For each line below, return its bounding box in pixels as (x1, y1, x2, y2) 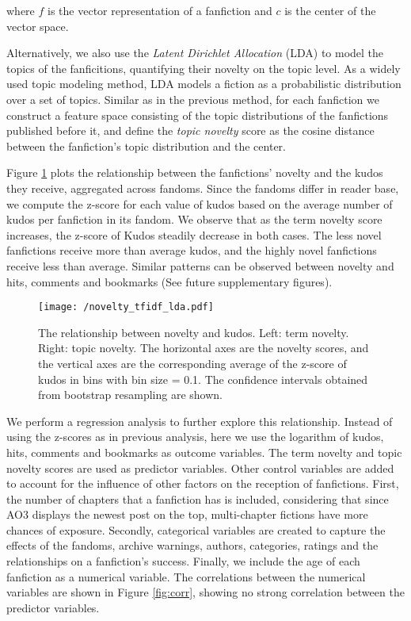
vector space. (6, 17, 69, 34)
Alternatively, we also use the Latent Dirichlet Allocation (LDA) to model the (6, 44, 384, 61)
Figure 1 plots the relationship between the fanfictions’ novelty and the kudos (6, 164, 383, 181)
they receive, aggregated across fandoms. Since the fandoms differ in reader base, (6, 179, 399, 196)
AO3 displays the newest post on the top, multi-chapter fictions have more (6, 506, 368, 523)
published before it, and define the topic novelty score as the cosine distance (6, 122, 375, 139)
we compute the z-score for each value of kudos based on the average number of (6, 195, 393, 212)
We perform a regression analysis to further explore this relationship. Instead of (6, 412, 393, 429)
